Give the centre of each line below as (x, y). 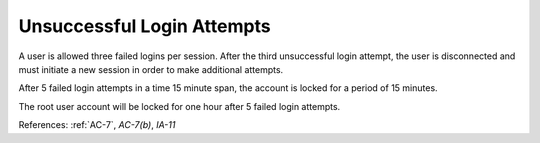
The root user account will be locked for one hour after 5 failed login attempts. (179, 106)
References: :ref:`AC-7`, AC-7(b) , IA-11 (97, 125)
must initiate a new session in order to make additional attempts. (151, 69)
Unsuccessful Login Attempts (144, 26)
